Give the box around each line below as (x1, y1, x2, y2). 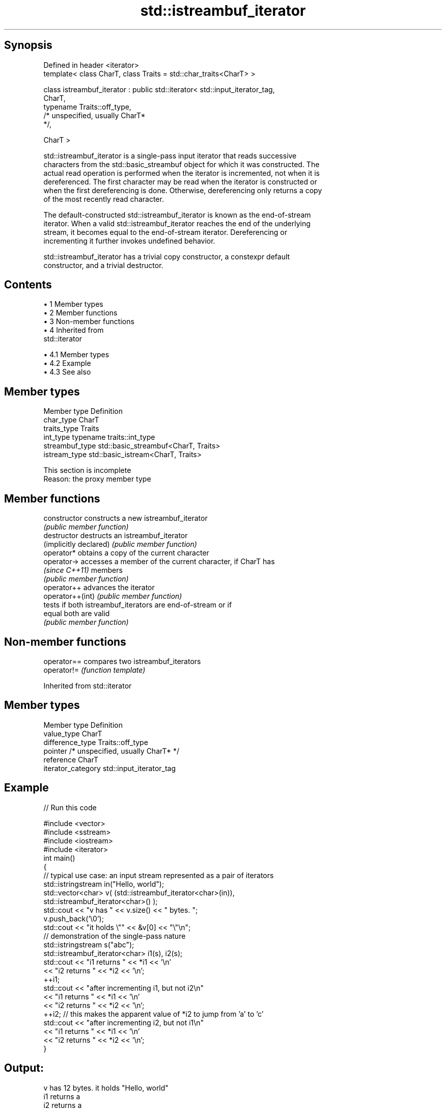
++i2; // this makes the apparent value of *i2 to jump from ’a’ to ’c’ (43, 1009, 264, 1018)
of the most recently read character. (43, 194, 164, 203)
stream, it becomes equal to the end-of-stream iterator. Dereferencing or (43, 227, 288, 236)
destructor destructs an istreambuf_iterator (43, 531, 188, 540)
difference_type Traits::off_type (43, 737, 148, 747)
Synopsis (4, 39, 52, 52)
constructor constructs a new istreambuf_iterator (43, 514, 208, 523)
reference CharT (43, 755, 98, 764)
